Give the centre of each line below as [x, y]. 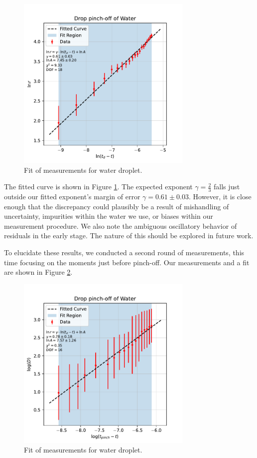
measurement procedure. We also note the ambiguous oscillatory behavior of [121, 226]
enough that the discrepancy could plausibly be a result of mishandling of [117, 206]
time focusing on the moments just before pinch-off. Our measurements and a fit [127, 262]
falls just [227, 187]
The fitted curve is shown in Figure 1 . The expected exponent [98, 187]
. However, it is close [220, 197]
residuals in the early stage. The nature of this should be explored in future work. [129, 235]
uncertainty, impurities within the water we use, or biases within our [109, 216]
